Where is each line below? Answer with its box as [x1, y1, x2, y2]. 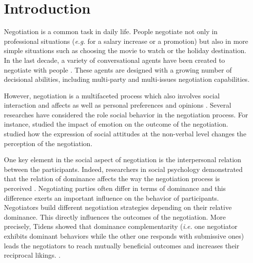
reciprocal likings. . [4, 250, 61, 260]
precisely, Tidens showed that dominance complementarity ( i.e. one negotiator [4, 221, 237, 231]
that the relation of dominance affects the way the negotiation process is [4, 173, 220, 184]
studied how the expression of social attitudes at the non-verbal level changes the [4, 129, 247, 139]
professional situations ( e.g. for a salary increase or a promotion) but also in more [4, 36, 249, 46]
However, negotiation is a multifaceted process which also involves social [4, 90, 220, 100]
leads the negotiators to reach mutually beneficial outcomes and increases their [4, 240, 239, 250]
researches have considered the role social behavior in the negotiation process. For [4, 109, 248, 119]
